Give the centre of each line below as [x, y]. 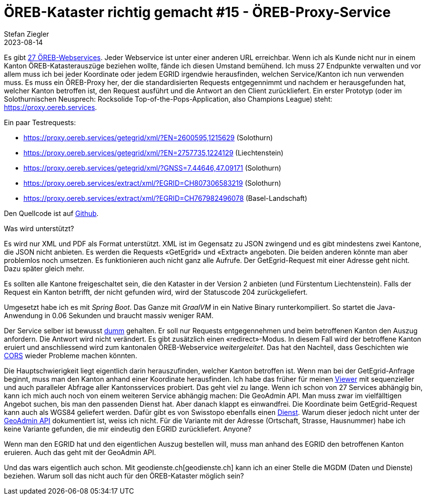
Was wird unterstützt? [39, 228]
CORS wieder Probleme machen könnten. [71, 355]
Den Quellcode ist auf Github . [51, 213]
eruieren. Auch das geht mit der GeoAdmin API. [80, 452]
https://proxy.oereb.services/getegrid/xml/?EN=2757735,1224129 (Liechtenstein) [154, 152]
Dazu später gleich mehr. [44, 268]
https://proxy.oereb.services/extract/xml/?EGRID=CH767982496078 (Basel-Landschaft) [165, 198]
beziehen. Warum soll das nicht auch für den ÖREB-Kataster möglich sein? [124, 476]
